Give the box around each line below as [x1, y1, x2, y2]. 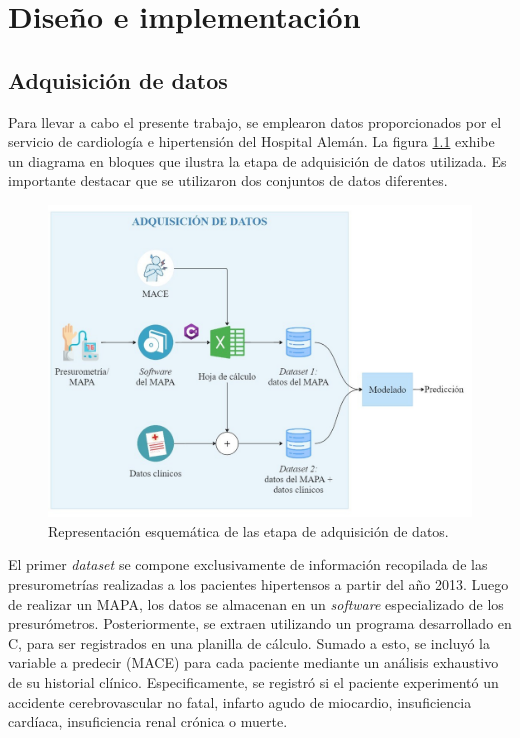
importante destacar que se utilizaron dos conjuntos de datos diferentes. [8, 170, 448, 191]
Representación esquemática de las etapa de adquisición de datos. [48, 520, 449, 541]
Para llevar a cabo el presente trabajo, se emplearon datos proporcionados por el [8, 111, 502, 132]
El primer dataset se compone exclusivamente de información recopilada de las [8, 554, 488, 575]
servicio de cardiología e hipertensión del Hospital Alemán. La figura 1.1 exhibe [8, 131, 495, 152]
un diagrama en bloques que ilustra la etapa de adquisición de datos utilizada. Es [8, 150, 507, 171]
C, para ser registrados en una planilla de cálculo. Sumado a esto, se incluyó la [8, 632, 490, 653]
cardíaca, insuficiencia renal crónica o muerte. [8, 711, 288, 732]
